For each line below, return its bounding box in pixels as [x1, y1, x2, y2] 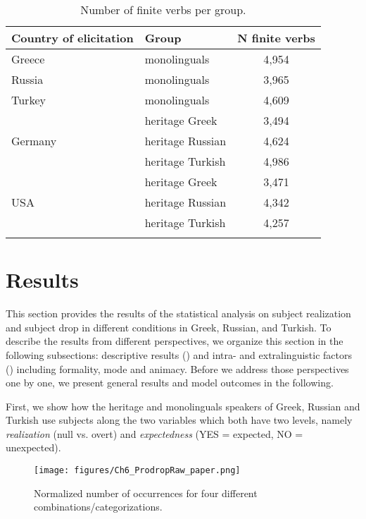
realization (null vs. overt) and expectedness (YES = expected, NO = [6, 426, 303, 441]
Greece [11, 51, 45, 67]
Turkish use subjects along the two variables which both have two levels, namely [6, 413, 353, 427]
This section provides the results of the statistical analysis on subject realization [6, 306, 351, 321]
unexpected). [6, 440, 61, 455]
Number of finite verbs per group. [80, 1, 246, 18]
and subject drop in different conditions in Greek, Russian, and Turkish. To [6, 319, 332, 334]
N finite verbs [237, 30, 315, 46]
